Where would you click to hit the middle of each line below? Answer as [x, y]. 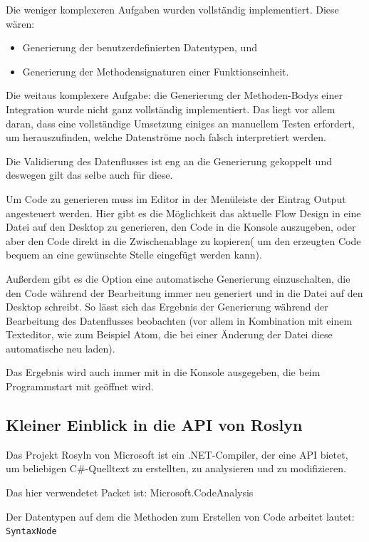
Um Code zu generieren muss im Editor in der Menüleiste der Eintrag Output [176, 198]
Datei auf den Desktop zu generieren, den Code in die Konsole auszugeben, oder [181, 227]
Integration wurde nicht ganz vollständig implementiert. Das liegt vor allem [171, 109]
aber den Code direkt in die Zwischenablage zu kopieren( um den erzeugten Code [183, 240]
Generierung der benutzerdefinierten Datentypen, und [140, 47]
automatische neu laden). [61, 348]
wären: [20, 23]
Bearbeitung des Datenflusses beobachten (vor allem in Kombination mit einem [179, 320]
